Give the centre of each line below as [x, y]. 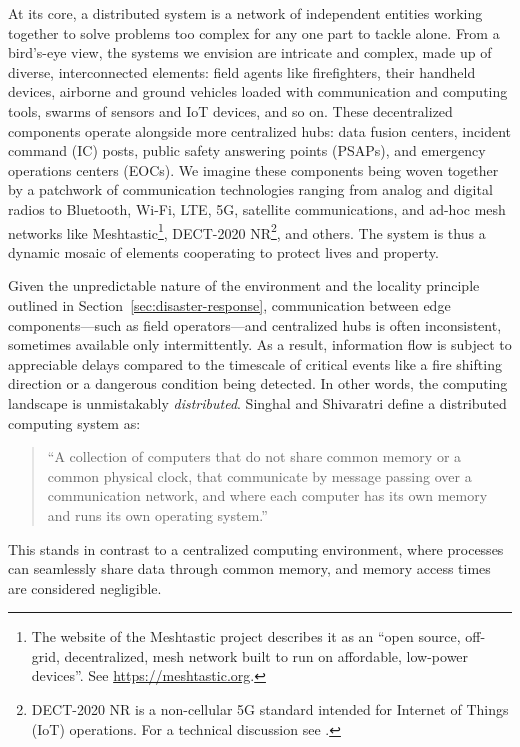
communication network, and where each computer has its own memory [267, 495]
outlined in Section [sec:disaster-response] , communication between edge [229, 304]
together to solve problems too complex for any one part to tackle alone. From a [254, 32]
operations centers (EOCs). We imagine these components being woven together [253, 169]
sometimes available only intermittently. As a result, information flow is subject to [260, 344]
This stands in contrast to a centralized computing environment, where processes [256, 548]
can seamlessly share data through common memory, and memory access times [249, 568]
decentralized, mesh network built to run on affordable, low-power [266, 655]
